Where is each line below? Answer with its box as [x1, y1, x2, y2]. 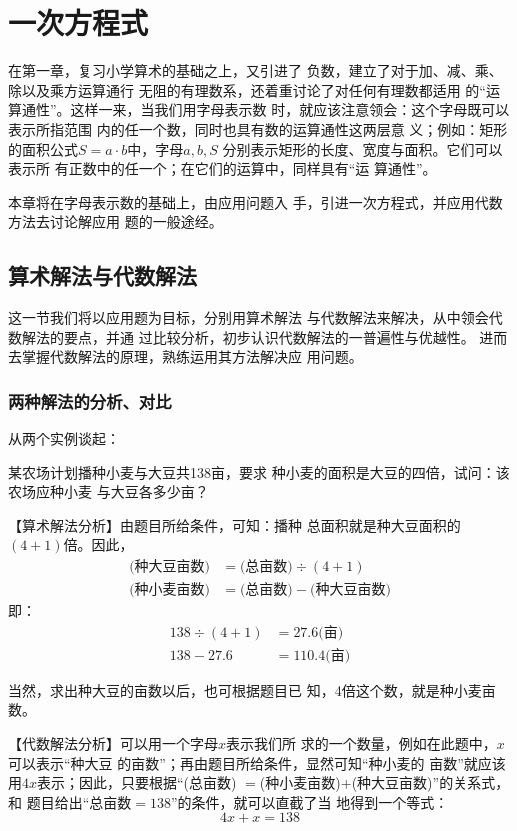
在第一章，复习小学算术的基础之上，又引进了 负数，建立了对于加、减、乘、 [8, 60, 503, 81]
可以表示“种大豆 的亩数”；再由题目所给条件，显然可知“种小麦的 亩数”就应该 [8, 752, 506, 773]
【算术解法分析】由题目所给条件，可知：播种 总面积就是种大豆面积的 [8, 514, 461, 535]
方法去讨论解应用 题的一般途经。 [8, 211, 223, 232]
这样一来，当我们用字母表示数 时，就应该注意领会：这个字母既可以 [70, 99, 510, 120]
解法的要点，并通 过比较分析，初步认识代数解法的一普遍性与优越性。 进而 [21, 326, 508, 347]
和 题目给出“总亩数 [8, 791, 132, 812]
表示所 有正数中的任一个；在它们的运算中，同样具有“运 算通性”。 [8, 158, 437, 179]
